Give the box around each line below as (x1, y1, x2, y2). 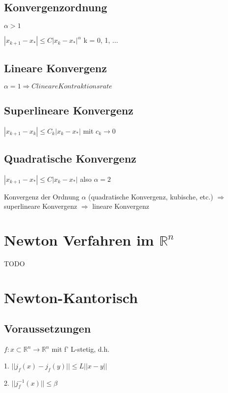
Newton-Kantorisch (4, 287, 138, 307)
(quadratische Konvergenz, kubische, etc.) (88, 191, 213, 201)
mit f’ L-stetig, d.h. (51, 344, 110, 354)
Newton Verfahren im (4, 230, 154, 250)
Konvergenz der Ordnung (4, 191, 79, 201)
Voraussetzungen (4, 321, 91, 336)
